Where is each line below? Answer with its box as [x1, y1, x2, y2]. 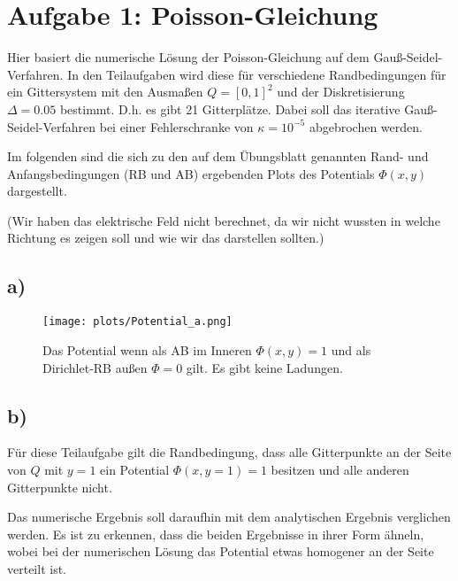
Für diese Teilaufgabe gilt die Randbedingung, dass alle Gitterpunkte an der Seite [7, 443, 452, 461]
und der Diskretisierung [277, 82, 405, 101]
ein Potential [100, 460, 170, 478]
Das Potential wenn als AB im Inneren [42, 340, 252, 359]
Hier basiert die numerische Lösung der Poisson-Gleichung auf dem [7, 48, 370, 66]
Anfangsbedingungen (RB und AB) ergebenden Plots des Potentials [7, 164, 375, 182]
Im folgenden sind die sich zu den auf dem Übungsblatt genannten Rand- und [7, 147, 429, 166]
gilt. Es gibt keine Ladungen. [186, 358, 343, 376]
